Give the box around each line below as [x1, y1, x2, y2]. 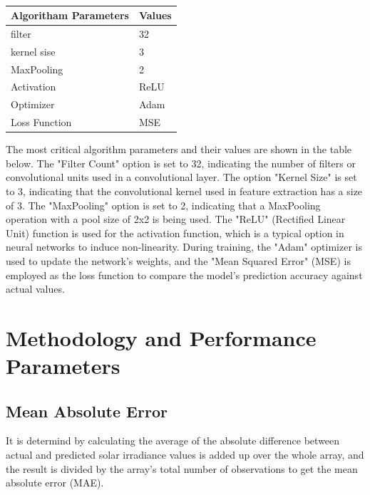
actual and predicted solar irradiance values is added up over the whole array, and [6, 447, 364, 462]
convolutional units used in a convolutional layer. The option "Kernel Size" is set [6, 170, 357, 184]
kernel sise [11, 43, 56, 58]
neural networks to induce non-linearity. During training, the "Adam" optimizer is [6, 239, 362, 254]
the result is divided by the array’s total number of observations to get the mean [6, 461, 358, 476]
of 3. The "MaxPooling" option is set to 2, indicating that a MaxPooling [6, 197, 321, 212]
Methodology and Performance [6, 323, 317, 352]
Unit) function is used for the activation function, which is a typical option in [6, 225, 344, 240]
